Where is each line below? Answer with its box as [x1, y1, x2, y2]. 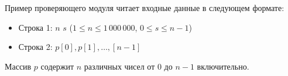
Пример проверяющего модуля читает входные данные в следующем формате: [5, 2, 284, 13]
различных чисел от [84, 60, 155, 72]
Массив [5, 60, 32, 72]
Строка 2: [18, 41, 53, 53]
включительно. [197, 60, 249, 72]
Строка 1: [18, 21, 53, 33]
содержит [40, 60, 74, 72]
